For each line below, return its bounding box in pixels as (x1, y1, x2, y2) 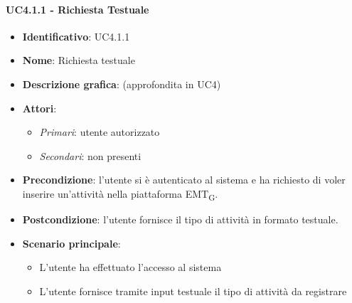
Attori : (22, 100, 57, 115)
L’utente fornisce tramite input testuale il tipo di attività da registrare (39, 283, 347, 298)
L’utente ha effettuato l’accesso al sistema (39, 260, 222, 275)
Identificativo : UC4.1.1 (22, 28, 130, 43)
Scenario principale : (22, 235, 121, 250)
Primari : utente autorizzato (39, 124, 160, 139)
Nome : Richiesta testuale (22, 53, 135, 68)
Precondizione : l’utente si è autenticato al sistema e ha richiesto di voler (22, 172, 346, 187)
